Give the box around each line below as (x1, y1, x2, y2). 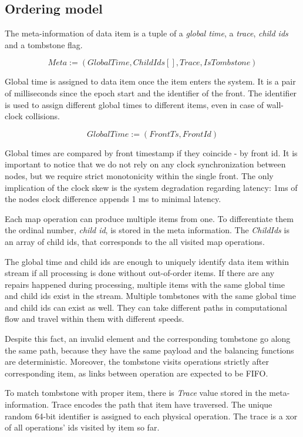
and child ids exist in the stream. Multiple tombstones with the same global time (5, 290, 296, 302)
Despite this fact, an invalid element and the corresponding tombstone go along (5, 332, 291, 345)
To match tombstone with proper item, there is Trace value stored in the (5, 386, 267, 399)
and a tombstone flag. (5, 38, 83, 51)
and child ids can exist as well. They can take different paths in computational (5, 301, 287, 313)
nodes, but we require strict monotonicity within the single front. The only (5, 169, 274, 181)
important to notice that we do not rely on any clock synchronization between (5, 158, 286, 170)
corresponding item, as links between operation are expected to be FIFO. (5, 367, 268, 379)
